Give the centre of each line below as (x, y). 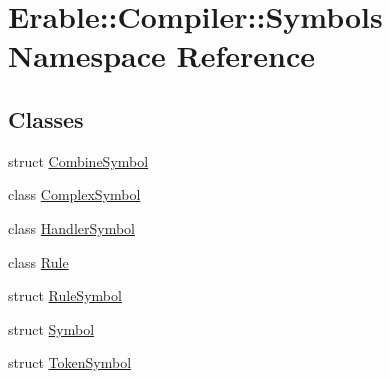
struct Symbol (51, 328)
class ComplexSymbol (74, 194)
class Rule (38, 261)
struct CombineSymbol (78, 160)
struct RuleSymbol (65, 295)
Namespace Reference (161, 55)
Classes (46, 118)
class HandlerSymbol (71, 227)
